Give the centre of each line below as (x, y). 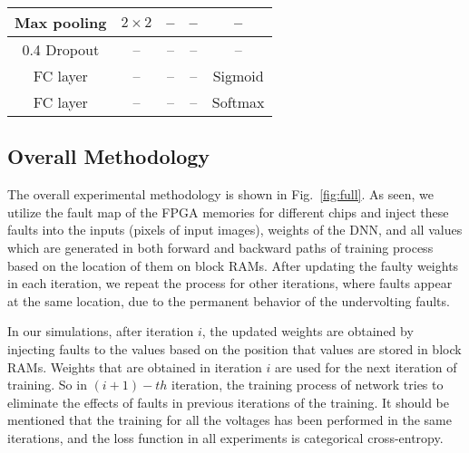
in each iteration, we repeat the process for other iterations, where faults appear (230, 283)
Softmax (238, 102)
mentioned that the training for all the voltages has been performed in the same (230, 420)
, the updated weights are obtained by (308, 331)
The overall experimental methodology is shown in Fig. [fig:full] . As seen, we (220, 194)
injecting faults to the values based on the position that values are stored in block (234, 348)
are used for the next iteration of (366, 366)
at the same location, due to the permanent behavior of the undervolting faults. (229, 300)
